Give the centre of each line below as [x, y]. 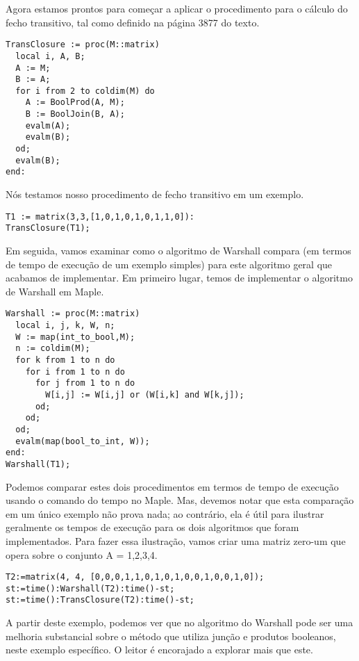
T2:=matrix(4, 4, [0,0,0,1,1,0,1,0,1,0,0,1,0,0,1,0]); [135, 577]
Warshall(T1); [38, 464]
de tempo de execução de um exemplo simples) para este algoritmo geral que [169, 264]
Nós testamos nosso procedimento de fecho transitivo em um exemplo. [155, 194]
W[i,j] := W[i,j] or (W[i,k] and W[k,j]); [145, 394]
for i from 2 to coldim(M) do [85, 91]
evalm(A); [48, 125]
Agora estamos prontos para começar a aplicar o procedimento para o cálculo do [177, 8]
